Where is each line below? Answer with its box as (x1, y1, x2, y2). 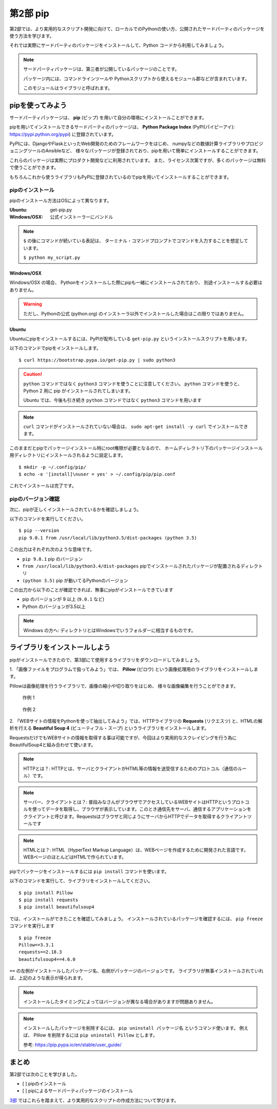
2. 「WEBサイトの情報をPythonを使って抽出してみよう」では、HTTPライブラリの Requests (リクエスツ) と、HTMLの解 (9, 718, 263, 724)
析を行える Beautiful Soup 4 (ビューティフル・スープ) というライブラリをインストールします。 (9, 725, 209, 731)
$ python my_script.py (23, 255, 81, 261)
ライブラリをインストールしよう (9, 643, 111, 652)
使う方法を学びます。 (9, 32, 54, 39)
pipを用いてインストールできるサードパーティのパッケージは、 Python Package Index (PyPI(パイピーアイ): (9, 124, 235, 130)
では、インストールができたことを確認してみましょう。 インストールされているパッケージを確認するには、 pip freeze (9, 916, 263, 922)
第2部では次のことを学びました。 (9, 1071, 80, 1077)
